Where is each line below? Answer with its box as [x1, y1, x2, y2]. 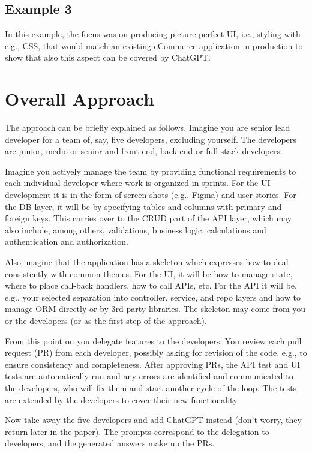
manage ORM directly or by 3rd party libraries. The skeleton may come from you [5, 302, 306, 315]
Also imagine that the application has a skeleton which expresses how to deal [5, 256, 289, 268]
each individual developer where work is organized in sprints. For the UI [5, 176, 271, 189]
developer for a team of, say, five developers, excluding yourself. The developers [5, 133, 296, 145]
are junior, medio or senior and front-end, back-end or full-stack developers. [5, 145, 283, 157]
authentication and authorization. [5, 235, 128, 248]
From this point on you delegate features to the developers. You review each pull [5, 334, 302, 347]
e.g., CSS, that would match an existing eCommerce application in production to [5, 39, 303, 52]
